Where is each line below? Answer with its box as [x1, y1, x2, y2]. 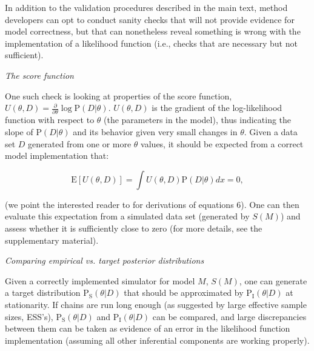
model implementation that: [5, 149, 109, 162]
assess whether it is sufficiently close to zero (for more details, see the [5, 222, 262, 235]
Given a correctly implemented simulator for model [5, 274, 195, 287]
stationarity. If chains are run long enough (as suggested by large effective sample [5, 298, 307, 310]
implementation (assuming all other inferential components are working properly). [5, 333, 310, 346]
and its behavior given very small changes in [73, 125, 238, 138]
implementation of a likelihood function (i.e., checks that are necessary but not [5, 36, 298, 49]
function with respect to [5, 113, 95, 126]
